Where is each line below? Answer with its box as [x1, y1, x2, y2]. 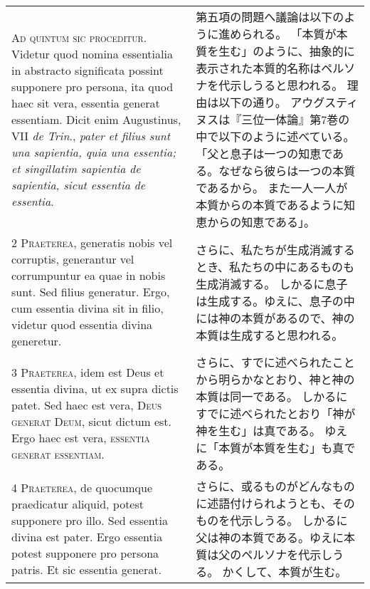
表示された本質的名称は [196, 60, 322, 76]
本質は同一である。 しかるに [196, 388, 348, 405]
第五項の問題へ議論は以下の [196, 9, 344, 25]
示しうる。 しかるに [241, 512, 348, 528]
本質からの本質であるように [196, 197, 344, 213]
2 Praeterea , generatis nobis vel [11, 234, 173, 251]
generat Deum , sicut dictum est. [11, 413, 172, 429]
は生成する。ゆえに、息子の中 [196, 292, 355, 309]
